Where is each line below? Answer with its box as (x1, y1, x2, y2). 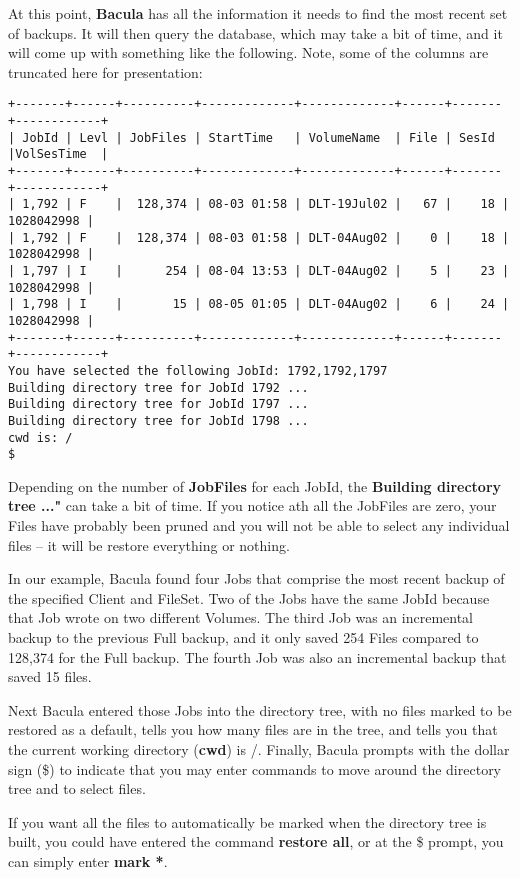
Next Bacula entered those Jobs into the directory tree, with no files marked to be (8, 699, 512, 720)
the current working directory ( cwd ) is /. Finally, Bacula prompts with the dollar (8, 738, 510, 759)
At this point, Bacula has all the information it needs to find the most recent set (8, 3, 508, 23)
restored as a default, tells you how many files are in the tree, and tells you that (8, 719, 498, 740)
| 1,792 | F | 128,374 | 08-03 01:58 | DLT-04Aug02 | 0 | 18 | (8, 230, 510, 245)
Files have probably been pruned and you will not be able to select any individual (8, 515, 510, 535)
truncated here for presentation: (8, 61, 203, 82)
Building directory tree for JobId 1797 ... (8, 397, 309, 412)
